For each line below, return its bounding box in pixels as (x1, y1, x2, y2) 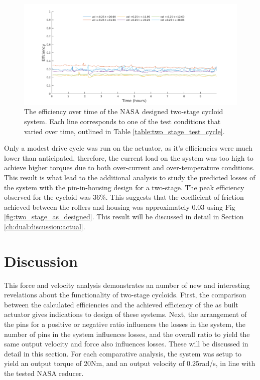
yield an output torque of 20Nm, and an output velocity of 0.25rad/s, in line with (4, 358, 255, 368)
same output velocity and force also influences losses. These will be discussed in (4, 338, 248, 349)
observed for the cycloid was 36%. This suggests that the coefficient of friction (4, 192, 244, 202)
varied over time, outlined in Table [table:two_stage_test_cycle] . (24, 126, 225, 136)
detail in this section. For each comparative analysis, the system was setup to (4, 348, 241, 358)
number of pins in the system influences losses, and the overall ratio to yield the (4, 328, 250, 339)
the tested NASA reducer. (4, 368, 84, 378)
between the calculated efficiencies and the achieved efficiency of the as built (4, 299, 238, 309)
